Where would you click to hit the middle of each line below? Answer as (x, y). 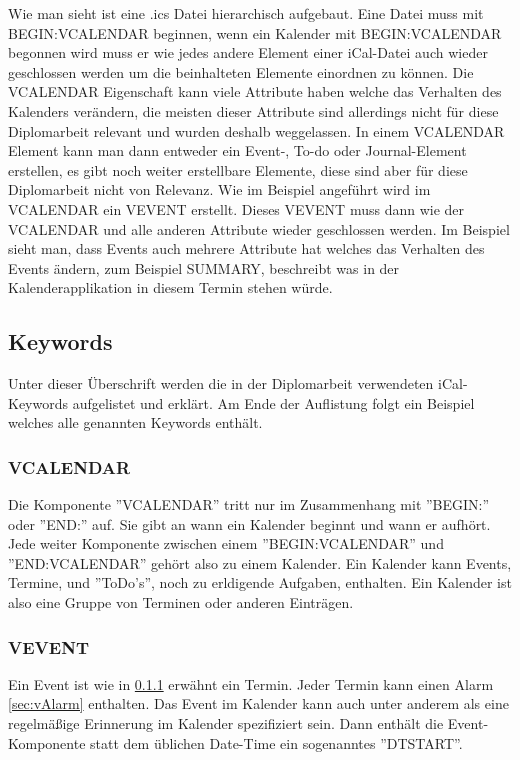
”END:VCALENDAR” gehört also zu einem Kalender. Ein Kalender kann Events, (260, 562)
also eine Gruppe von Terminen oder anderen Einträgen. (181, 602)
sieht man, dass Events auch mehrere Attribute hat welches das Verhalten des (246, 248)
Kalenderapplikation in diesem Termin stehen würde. (170, 287)
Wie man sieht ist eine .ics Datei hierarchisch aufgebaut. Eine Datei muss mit (246, 13)
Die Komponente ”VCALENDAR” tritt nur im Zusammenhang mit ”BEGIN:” (249, 504)
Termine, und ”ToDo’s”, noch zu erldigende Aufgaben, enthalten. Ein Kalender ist (260, 582)
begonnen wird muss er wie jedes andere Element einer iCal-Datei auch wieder (248, 52)
